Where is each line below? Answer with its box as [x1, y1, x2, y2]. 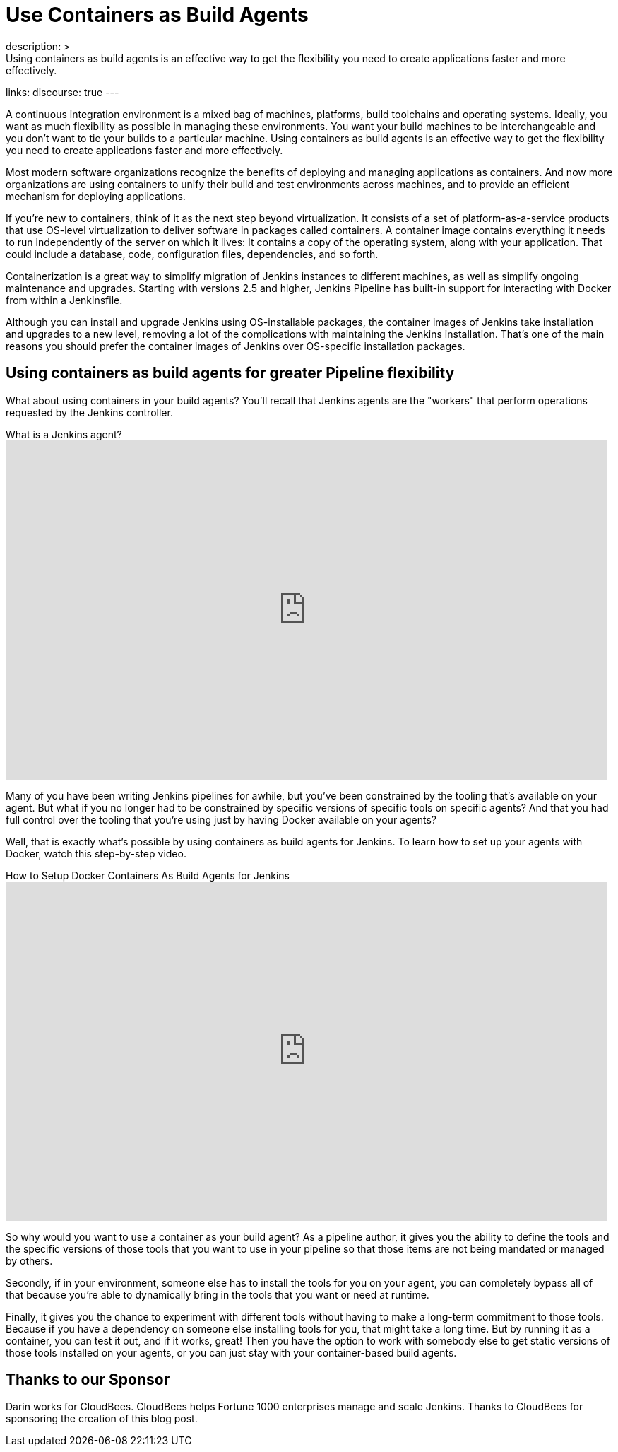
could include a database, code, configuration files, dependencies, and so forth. [6, 247, 379, 260]
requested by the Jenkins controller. [6, 406, 173, 418]
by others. [6, 1254, 53, 1267]
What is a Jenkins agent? [6, 428, 122, 440]
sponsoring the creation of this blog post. [6, 1412, 198, 1425]
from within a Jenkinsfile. [6, 293, 123, 306]
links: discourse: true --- [6, 86, 119, 98]
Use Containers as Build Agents [6, 3, 309, 27]
